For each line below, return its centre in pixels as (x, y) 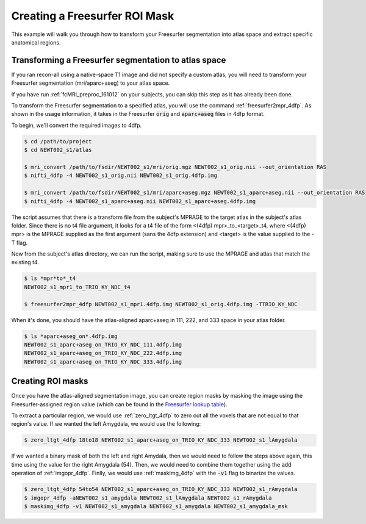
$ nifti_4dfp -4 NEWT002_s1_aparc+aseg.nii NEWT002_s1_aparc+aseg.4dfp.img (140, 201)
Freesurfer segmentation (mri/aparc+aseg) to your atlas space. (91, 83)
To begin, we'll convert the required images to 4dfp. (77, 125)
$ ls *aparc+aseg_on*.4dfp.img (71, 336)
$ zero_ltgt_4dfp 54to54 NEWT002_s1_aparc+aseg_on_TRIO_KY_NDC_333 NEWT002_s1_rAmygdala (161, 489)
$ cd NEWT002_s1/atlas (58, 150)
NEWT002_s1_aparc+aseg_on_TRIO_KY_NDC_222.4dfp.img (103, 353)
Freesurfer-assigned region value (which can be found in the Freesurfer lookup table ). (120, 404)
